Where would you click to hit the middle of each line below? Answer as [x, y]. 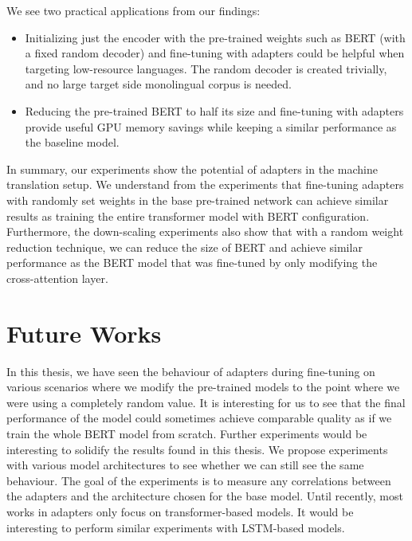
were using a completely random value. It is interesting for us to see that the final [206, 402]
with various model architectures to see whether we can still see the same [185, 465]
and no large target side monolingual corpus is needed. [158, 84]
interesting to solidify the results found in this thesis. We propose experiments [197, 449]
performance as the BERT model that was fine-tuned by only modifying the [192, 263]
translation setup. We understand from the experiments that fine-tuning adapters [205, 184]
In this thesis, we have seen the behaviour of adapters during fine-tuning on [191, 371]
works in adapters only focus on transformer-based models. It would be [180, 511]
